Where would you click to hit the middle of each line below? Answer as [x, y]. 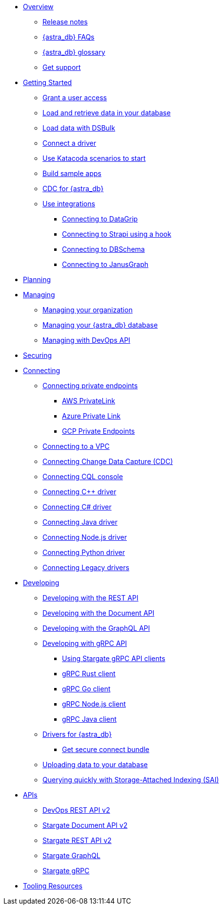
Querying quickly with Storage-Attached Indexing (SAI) [131, 780]
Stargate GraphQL [71, 855]
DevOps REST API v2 [76, 810]
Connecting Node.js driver [85, 537]
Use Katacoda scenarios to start [94, 158]
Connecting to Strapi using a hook [117, 234]
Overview [38, 7]
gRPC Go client [86, 689]
